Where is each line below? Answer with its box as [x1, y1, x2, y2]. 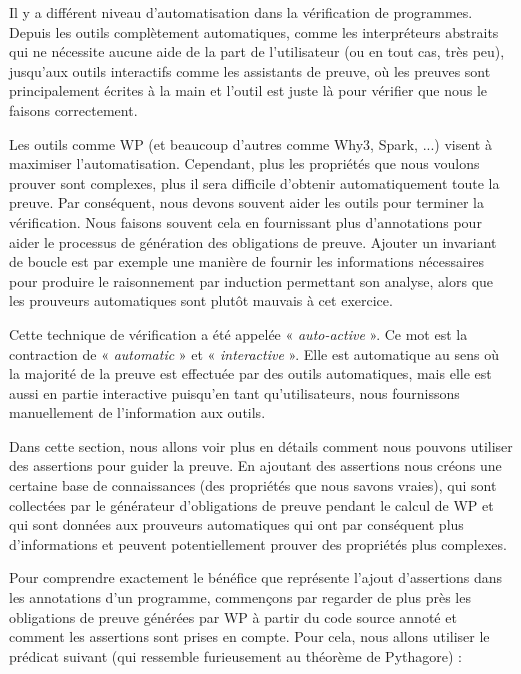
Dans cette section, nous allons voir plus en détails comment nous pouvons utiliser [9, 435, 513, 456]
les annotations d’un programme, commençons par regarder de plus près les [9, 587, 471, 608]
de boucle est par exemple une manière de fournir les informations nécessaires [9, 251, 485, 272]
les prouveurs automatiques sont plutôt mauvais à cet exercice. [9, 290, 393, 311]
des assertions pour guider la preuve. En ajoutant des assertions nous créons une [9, 455, 502, 476]
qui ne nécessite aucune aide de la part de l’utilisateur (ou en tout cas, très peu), [9, 41, 505, 62]
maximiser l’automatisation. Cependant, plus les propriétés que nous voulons [9, 153, 480, 174]
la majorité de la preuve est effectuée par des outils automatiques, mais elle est [9, 363, 492, 384]
